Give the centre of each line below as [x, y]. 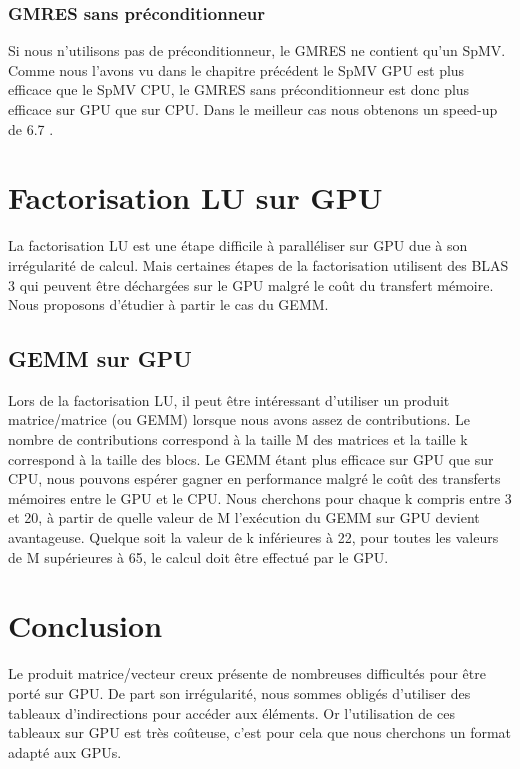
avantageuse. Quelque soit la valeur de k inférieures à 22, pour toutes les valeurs [253, 537]
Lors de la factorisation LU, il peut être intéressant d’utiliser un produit [229, 399]
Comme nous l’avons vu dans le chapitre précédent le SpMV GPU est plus [236, 69]
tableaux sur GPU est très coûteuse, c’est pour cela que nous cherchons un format [260, 732]
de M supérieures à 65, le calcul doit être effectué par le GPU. [198, 556]
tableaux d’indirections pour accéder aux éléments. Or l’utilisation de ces [231, 712]
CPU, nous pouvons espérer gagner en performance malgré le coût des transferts [254, 478]
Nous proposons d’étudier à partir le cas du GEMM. [168, 304]
